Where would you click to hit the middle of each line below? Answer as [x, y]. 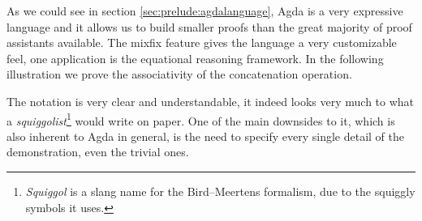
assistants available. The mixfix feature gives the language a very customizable [202, 42]
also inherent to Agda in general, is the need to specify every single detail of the [206, 136]
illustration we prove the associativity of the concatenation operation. [179, 74]
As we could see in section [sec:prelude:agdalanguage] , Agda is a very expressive [205, 11]
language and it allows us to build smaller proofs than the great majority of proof [209, 26]
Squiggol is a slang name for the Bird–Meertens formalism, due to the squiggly [220, 191]
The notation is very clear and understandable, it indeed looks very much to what [211, 101]
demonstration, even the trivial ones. [98, 152]
